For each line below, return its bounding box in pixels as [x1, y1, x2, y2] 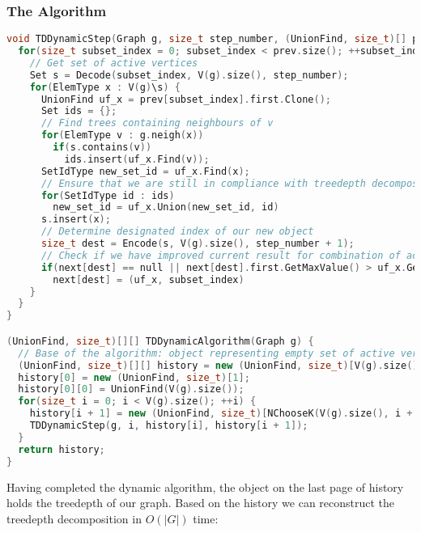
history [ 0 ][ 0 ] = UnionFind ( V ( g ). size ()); [18, 383, 245, 396]
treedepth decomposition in [6, 510, 142, 527]
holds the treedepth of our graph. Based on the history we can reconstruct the [6, 494, 395, 511]
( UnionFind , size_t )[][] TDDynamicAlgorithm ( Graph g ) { [6, 335, 314, 347]
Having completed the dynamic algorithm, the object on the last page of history [6, 478, 404, 495]
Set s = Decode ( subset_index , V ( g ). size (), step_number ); [29, 69, 349, 81]
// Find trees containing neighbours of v [40, 117, 274, 129]
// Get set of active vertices [29, 57, 198, 69]
